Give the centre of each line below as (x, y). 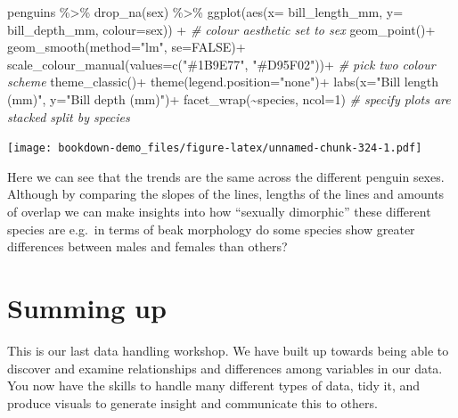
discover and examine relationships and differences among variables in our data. (225, 368)
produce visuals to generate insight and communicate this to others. (192, 402)
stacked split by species (69, 116)
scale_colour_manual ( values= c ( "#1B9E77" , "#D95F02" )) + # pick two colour (221, 64)
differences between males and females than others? (147, 246)
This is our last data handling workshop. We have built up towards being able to (228, 350)
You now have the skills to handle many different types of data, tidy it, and (214, 385)
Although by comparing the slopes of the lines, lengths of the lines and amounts (226, 194)
